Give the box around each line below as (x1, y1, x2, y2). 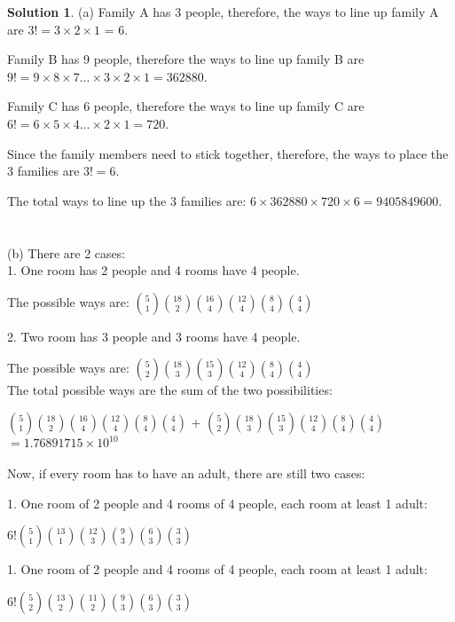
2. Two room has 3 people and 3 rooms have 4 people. (7, 327, 301, 345)
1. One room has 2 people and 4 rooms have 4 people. (7, 261, 300, 280)
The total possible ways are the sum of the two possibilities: (7, 381, 333, 399)
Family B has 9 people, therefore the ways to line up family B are (7, 50, 365, 68)
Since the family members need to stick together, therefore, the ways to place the (7, 144, 449, 162)
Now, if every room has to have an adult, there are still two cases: (7, 464, 365, 482)
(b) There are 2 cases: (7, 243, 126, 262)
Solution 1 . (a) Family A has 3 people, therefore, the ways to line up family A (7, 3, 439, 20)
